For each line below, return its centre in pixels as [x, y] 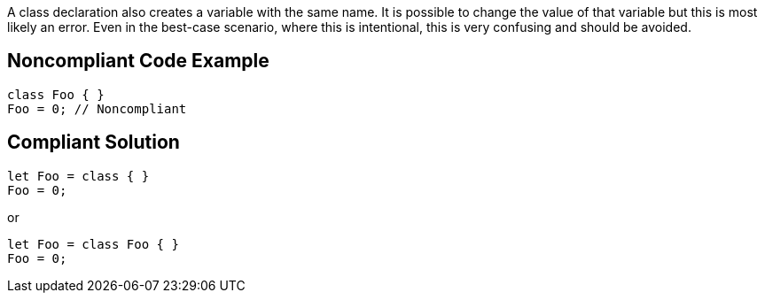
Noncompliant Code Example [138, 61]
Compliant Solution [94, 142]
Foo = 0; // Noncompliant [97, 108]
